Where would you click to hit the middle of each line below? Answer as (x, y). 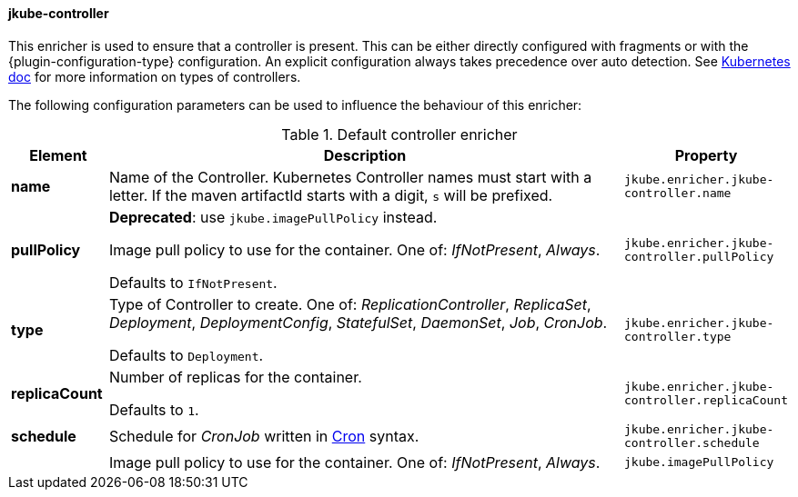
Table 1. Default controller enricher (399, 134)
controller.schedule (692, 442)
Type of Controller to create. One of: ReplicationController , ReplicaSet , (350, 304)
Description (365, 155)
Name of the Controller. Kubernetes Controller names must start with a (350, 177)
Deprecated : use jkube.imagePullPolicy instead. (273, 217)
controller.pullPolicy (699, 256)
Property (706, 155)
